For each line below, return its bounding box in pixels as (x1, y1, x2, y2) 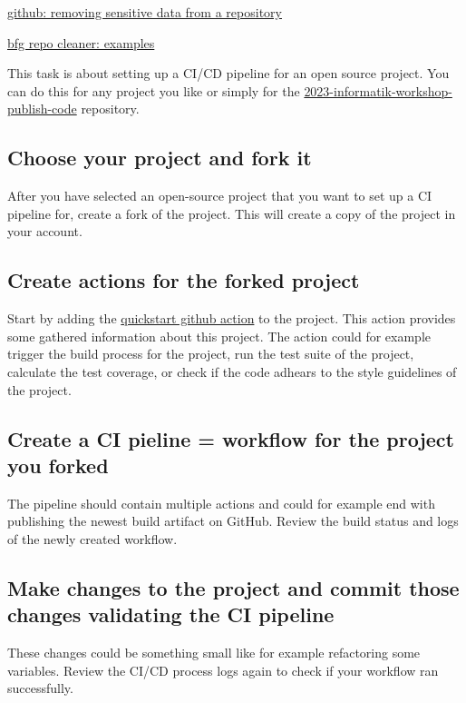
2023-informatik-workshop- (304, 81, 452, 100)
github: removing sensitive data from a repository (7, 3, 282, 21)
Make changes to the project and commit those (7, 573, 460, 601)
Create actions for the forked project (7, 266, 360, 294)
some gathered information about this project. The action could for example (7, 326, 431, 345)
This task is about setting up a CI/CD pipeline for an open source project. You (7, 64, 450, 83)
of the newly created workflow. (7, 529, 178, 548)
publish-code (7, 99, 77, 118)
